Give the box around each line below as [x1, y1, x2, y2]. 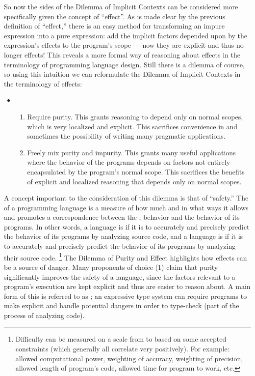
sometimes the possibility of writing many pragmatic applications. [27, 131, 226, 141]
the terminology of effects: [4, 78, 82, 88]
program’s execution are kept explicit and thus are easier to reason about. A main [4, 281, 251, 291]
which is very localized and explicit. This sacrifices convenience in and [27, 121, 238, 131]
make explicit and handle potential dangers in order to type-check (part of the [4, 300, 239, 311]
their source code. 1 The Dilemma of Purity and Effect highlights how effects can [4, 251, 247, 262]
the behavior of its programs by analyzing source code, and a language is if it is [4, 231, 243, 241]
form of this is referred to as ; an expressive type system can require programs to [4, 290, 247, 301]
